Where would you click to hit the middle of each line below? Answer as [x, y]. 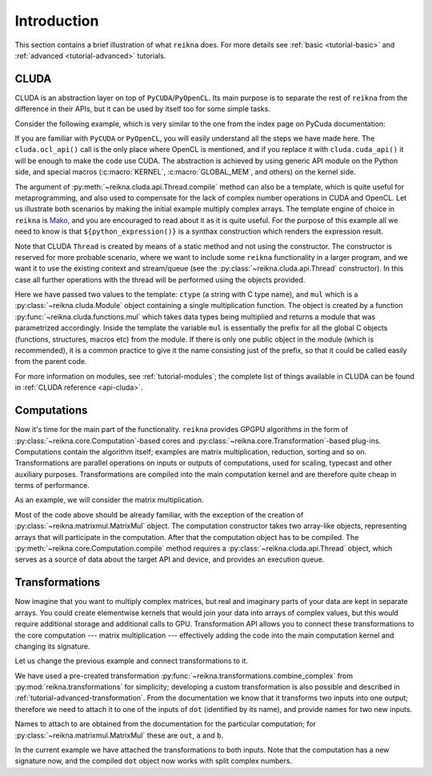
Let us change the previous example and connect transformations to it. [131, 661]
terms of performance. [52, 486]
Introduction [57, 21]
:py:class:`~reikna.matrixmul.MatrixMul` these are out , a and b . [119, 735]
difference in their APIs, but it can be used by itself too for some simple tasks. [143, 109]
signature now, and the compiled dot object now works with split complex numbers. [153, 761]
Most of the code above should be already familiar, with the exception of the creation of [159, 514]
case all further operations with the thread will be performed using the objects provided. [160, 279]
